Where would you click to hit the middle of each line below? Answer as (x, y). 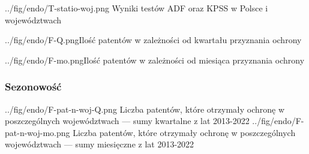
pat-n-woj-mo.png (37, 132)
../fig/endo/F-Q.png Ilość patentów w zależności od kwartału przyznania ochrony (153, 40)
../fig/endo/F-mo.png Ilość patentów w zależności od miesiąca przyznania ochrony (155, 60)
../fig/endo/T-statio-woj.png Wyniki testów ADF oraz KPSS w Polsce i (136, 8)
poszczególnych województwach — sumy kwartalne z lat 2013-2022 (127, 121)
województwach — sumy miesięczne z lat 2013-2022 (100, 144)
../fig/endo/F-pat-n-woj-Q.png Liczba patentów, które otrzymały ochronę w (145, 109)
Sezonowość (33, 87)
